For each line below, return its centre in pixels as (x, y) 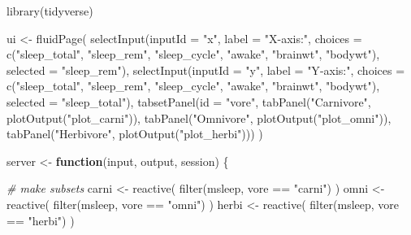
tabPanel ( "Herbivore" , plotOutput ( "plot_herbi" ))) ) (135, 134)
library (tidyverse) (50, 11)
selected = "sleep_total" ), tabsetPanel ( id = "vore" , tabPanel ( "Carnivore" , (189, 101)
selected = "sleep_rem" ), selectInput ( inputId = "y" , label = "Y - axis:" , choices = (206, 70)
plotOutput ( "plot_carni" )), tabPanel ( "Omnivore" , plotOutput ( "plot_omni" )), (199, 117)
